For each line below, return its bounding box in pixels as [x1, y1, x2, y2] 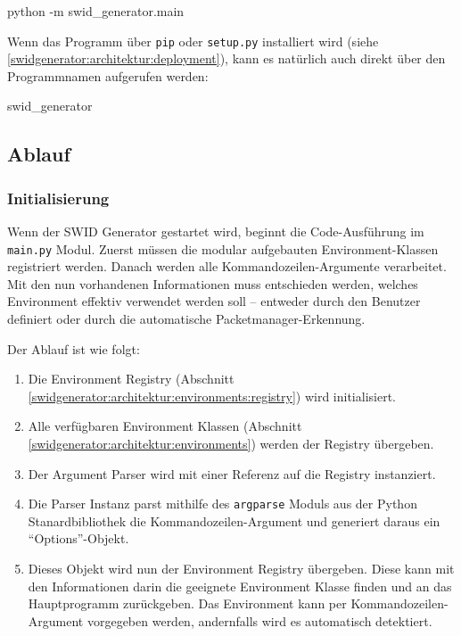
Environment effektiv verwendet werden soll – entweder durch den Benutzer [7, 292, 421, 310]
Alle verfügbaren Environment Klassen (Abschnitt [28, 417, 302, 435]
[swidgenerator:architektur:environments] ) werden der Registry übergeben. [28, 434, 434, 453]
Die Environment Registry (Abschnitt [28, 369, 235, 388]
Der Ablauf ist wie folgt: [7, 339, 140, 358]
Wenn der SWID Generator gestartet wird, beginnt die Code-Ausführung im [7, 222, 424, 241]
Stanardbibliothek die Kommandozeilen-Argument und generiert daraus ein [28, 511, 440, 530]
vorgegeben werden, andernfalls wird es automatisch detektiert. [86, 611, 432, 630]
